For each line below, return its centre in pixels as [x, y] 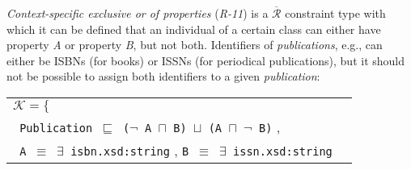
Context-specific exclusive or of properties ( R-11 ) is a [138, 13]
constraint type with [335, 13]
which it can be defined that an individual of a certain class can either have [194, 29]
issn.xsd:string [283, 151]
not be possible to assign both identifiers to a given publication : [163, 76]
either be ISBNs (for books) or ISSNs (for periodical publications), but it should [206, 60]
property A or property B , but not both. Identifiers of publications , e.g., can [195, 45]
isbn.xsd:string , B [130, 150]
